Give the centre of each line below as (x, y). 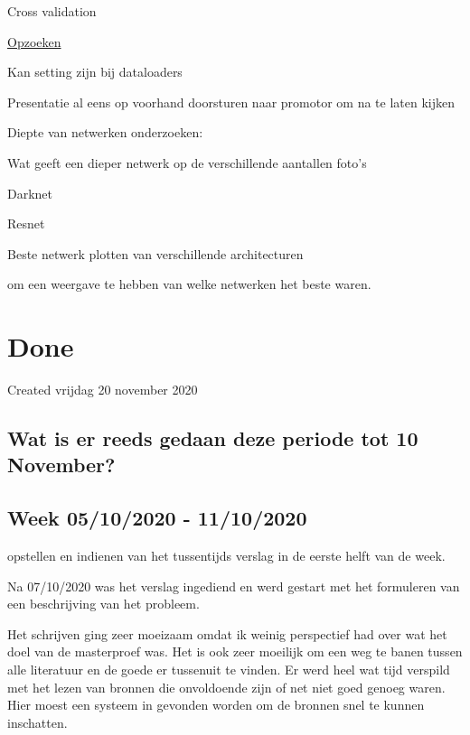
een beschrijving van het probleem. (103, 604)
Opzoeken (34, 41)
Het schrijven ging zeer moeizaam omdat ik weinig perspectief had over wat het (227, 633)
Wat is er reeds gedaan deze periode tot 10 (213, 438)
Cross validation (52, 11)
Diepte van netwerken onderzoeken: (105, 132)
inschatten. (38, 722)
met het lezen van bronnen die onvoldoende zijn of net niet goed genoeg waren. (226, 687)
